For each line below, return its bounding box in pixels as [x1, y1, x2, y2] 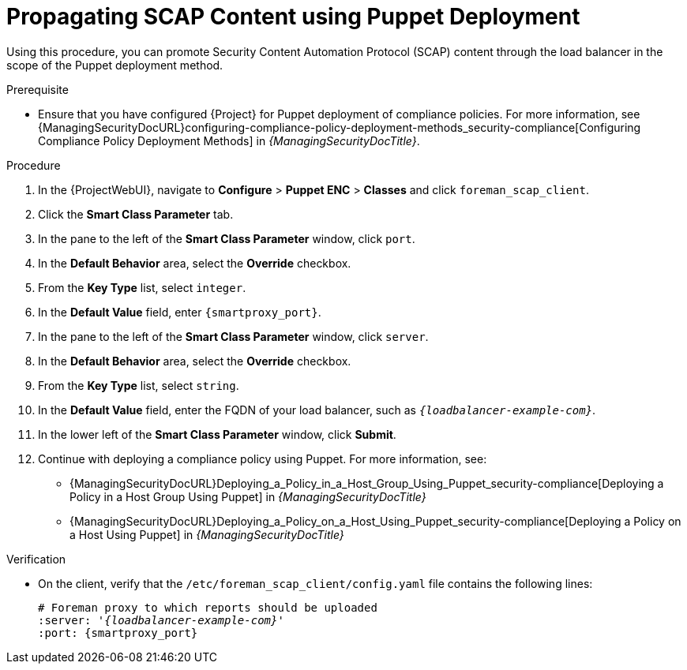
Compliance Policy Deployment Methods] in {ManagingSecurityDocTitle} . [38, 133, 420, 148]
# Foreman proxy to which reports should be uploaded [38, 601, 377, 614]
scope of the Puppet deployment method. [6, 58, 223, 72]
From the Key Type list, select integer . [38, 280, 246, 294]
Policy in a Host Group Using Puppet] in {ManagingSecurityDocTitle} [69, 489, 426, 503]
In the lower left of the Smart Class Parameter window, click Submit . [38, 427, 396, 441]
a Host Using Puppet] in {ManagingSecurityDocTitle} [69, 527, 344, 541]
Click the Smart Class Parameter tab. [38, 207, 234, 221]
